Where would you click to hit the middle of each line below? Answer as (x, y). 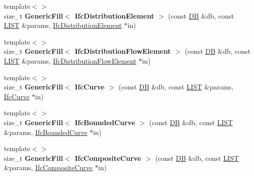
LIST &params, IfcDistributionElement (63, 25)
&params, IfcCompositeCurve (48, 167)
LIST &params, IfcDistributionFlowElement (70, 60)
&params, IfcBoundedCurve (46, 132)
